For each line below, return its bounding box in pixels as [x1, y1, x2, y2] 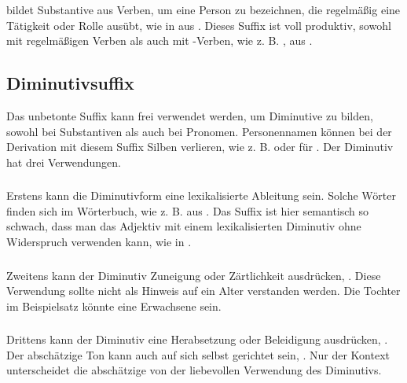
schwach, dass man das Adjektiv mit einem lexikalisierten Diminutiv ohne [6, 218, 361, 234]
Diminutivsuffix [6, 71, 134, 95]
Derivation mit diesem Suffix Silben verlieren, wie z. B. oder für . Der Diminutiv [6, 138, 394, 155]
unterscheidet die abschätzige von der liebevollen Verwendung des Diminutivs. [6, 362, 382, 378]
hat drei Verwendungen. [6, 153, 121, 170]
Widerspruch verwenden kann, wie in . [6, 233, 192, 249]
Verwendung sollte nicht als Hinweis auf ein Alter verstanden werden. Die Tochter [6, 282, 401, 299]
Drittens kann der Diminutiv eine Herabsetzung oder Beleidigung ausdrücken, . [6, 331, 388, 348]
